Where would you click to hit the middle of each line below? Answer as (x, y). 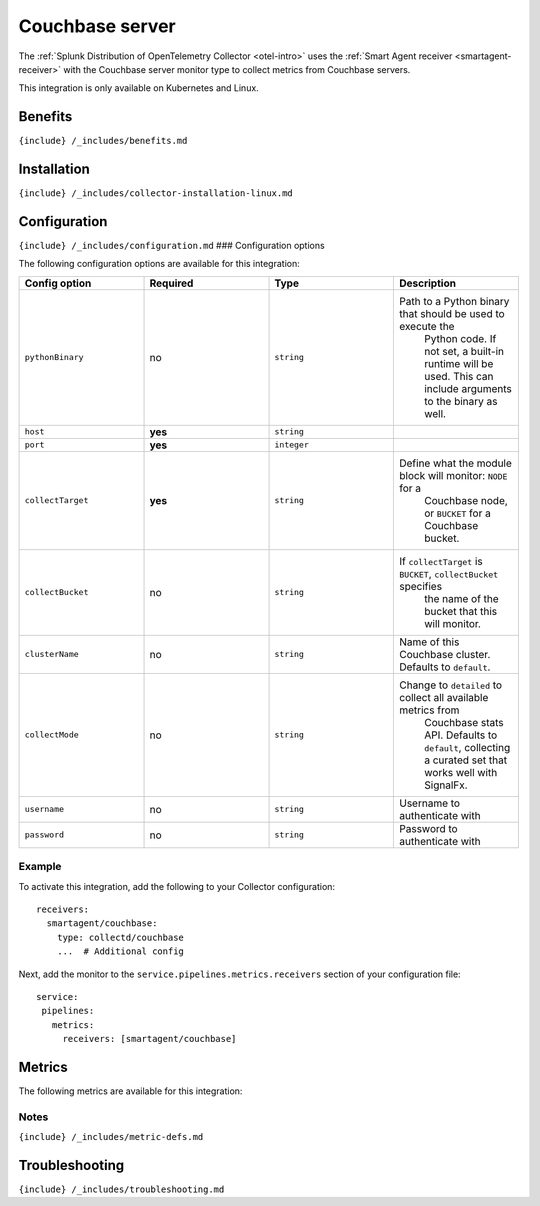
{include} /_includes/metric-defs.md (111, 1137)
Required (171, 283)
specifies (420, 586)
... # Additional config (120, 951)
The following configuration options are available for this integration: (159, 264)
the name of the (461, 598)
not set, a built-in (464, 351)
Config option (58, 283)
